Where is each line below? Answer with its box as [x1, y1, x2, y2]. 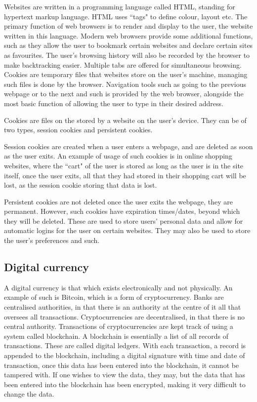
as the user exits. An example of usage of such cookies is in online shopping [4, 151, 232, 161]
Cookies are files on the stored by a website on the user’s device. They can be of [4, 115, 247, 125]
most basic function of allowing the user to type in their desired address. [4, 98, 223, 108]
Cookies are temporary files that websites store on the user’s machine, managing [4, 69, 248, 80]
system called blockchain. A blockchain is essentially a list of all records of [4, 330, 229, 341]
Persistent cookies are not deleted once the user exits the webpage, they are [4, 196, 233, 206]
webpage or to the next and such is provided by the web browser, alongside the [4, 88, 244, 99]
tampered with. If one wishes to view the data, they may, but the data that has [4, 369, 245, 380]
